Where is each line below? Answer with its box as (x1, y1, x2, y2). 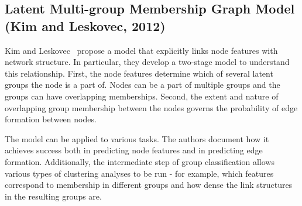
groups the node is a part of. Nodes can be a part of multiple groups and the (5, 78, 280, 91)
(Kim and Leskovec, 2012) (5, 16, 166, 35)
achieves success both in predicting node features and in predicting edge (5, 144, 263, 156)
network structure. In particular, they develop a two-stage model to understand (5, 56, 290, 68)
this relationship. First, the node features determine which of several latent (5, 67, 273, 79)
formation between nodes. (5, 113, 97, 125)
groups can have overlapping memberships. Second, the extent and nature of (5, 90, 279, 102)
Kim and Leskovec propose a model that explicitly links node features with (5, 44, 278, 56)
